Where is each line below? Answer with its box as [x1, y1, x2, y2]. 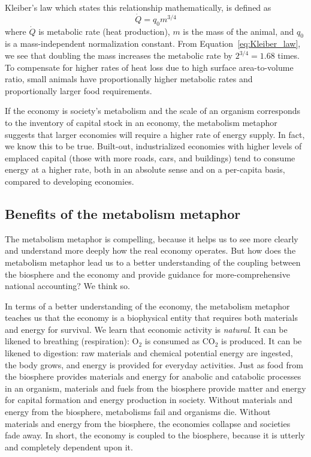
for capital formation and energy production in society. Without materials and [5, 393, 292, 406]
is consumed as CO [144, 335, 215, 347]
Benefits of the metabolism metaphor [5, 204, 241, 223]
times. [277, 49, 300, 61]
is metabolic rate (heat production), [38, 25, 170, 37]
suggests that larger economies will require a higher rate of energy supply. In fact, [5, 128, 305, 140]
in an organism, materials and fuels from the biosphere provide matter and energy [5, 381, 306, 394]
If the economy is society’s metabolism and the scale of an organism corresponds [5, 104, 301, 117]
